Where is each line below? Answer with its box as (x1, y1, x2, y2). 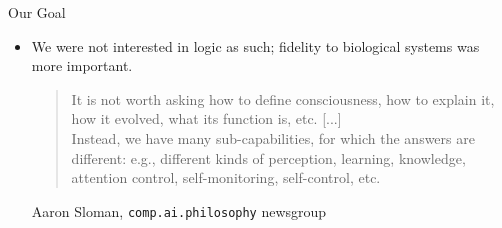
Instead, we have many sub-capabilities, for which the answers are (71, 127, 475, 148)
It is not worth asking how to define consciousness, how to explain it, (71, 88, 495, 109)
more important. (31, 55, 133, 76)
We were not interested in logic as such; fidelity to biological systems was (31, 35, 480, 56)
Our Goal (8, 2, 66, 22)
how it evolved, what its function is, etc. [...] (71, 108, 342, 129)
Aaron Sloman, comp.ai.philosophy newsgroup (31, 200, 327, 221)
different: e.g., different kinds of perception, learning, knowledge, (71, 147, 466, 168)
